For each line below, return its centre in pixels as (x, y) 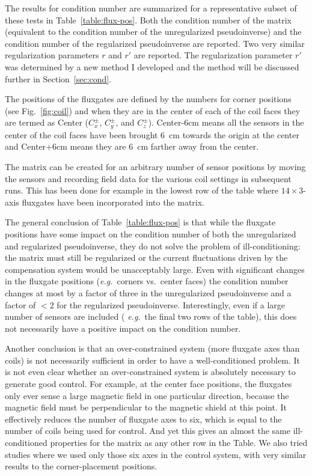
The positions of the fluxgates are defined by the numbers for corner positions (148, 99)
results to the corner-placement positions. (81, 466)
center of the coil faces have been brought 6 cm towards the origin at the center (152, 134)
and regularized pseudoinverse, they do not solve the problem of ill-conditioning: (153, 246)
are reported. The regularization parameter (213, 55)
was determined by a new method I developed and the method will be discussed (152, 66)
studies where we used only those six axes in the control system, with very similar (156, 454)
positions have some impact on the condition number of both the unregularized (151, 233)
